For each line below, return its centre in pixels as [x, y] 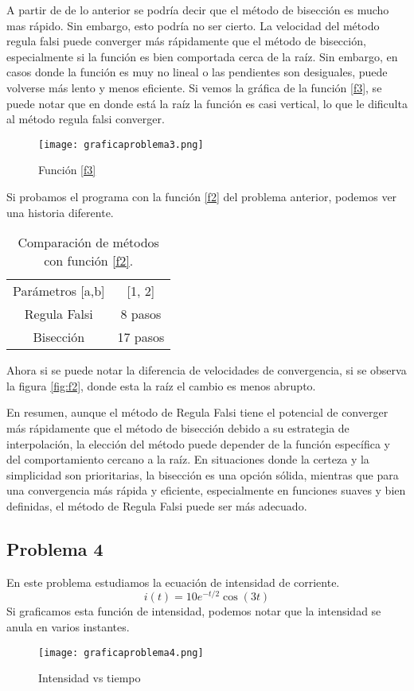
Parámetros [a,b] [59, 291]
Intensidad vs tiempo [90, 678]
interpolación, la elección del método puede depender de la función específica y [198, 443]
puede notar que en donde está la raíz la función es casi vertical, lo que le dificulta [207, 103]
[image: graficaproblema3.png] [121, 144]
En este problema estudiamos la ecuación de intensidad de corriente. [173, 582]
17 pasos [141, 337]
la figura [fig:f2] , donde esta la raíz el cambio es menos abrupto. [161, 385]
